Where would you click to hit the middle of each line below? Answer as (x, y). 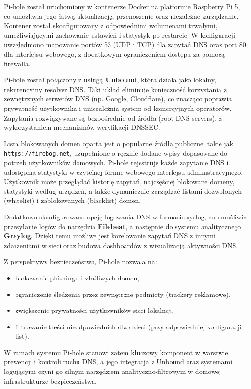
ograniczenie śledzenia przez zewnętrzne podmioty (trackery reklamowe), (123, 294)
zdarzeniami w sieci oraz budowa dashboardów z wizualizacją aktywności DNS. (121, 245)
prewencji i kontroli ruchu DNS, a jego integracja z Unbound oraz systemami (118, 362)
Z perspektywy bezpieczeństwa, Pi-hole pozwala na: (80, 261)
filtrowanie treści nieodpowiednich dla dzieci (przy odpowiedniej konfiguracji (128, 326)
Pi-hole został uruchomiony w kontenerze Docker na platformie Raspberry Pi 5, (122, 6)
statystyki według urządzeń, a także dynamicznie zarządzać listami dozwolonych (123, 191)
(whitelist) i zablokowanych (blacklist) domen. (72, 200)
